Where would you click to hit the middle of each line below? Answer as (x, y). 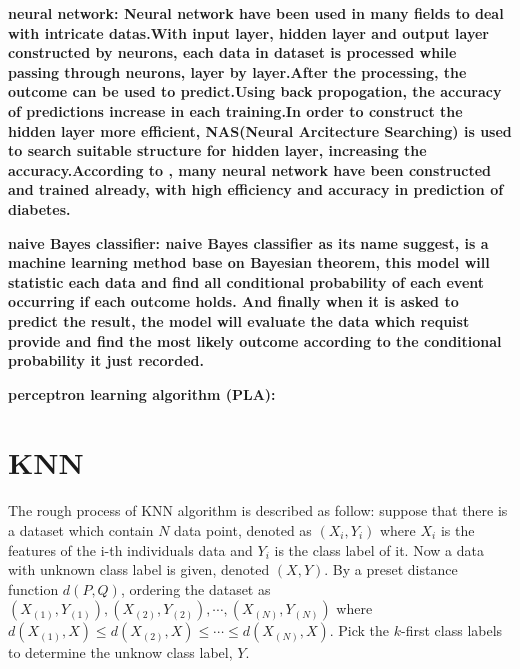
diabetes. (39, 208)
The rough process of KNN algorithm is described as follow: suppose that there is (258, 510)
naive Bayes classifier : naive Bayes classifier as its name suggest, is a (248, 242)
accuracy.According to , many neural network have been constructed (249, 169)
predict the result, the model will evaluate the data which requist (239, 320)
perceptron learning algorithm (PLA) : (142, 393)
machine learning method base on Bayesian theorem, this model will (249, 262)
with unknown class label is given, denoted (139, 569)
